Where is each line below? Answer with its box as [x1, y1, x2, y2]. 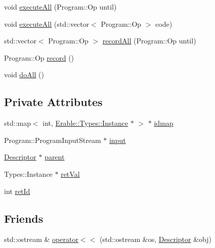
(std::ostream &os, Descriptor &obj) [99, 234, 212, 244]
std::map [4, 118, 31, 128]
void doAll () [4, 69, 44, 80]
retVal [61, 168, 80, 179]
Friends [4, 210, 44, 226]
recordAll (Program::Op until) [102, 35, 196, 46]
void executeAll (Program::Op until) [4, 2, 117, 12]
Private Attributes [4, 94, 103, 110]
